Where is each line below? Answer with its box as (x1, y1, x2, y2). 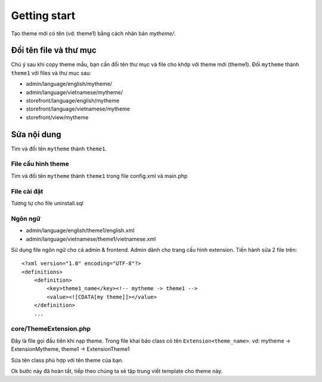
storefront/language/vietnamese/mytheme (26, 105, 131, 113)
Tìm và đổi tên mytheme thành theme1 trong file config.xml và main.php (11, 172, 188, 179)
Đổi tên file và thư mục (11, 45, 97, 56)
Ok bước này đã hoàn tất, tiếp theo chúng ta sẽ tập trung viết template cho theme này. (11, 367, 223, 374)
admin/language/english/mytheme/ (26, 81, 113, 88)
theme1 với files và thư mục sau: (11, 69, 92, 76)
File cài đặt (11, 187, 44, 195)
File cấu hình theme (11, 160, 69, 168)
